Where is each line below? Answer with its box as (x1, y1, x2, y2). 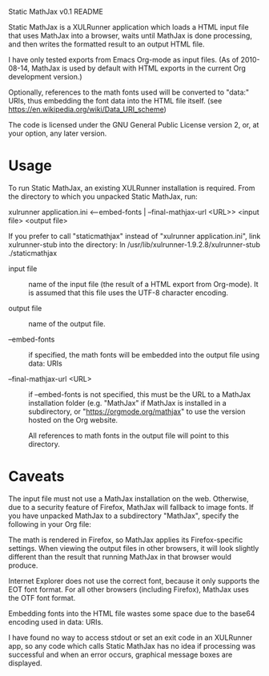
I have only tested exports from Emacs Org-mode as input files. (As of (8, 55, 239, 64)
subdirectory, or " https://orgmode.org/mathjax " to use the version (28, 407, 246, 416)
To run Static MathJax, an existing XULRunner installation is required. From (8, 183, 255, 192)
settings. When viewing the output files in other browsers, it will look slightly (8, 543, 259, 553)
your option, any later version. (8, 128, 107, 138)
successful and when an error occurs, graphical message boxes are (8, 650, 233, 659)
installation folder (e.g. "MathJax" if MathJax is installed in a (28, 398, 227, 407)
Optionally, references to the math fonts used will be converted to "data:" (8, 87, 250, 97)
